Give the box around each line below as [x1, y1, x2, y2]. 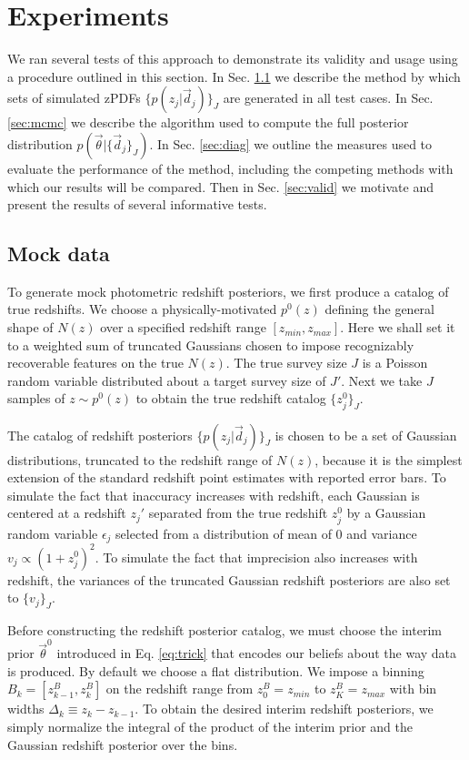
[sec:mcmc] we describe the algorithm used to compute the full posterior [7, 113, 409, 132]
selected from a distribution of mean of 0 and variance [115, 523, 417, 542]
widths [7, 699, 45, 718]
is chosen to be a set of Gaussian [274, 425, 457, 444]
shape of [7, 318, 54, 337]
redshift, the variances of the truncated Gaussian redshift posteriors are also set [7, 570, 451, 589]
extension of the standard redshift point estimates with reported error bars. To [7, 468, 446, 487]
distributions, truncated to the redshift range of [7, 450, 273, 469]
